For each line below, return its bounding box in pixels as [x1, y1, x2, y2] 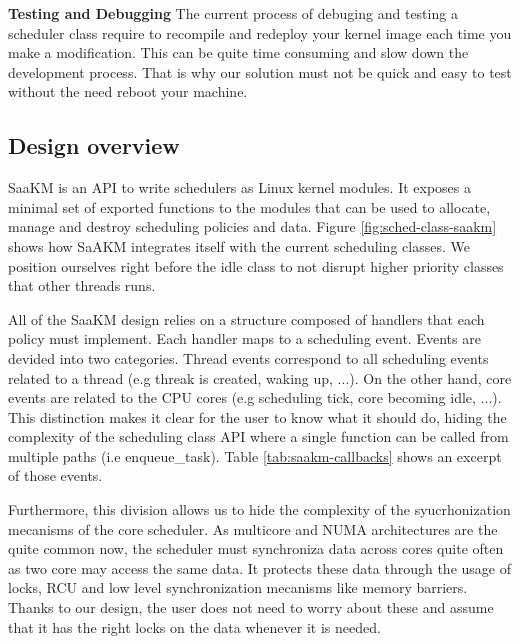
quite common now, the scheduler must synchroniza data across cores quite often [8, 538, 504, 559]
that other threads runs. [8, 275, 156, 296]
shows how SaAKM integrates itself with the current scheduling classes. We [8, 235, 470, 256]
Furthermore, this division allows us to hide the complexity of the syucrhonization [8, 499, 511, 520]
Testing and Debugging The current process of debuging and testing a [8, 3, 458, 23]
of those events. [8, 465, 103, 486]
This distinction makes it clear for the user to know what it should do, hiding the [8, 406, 507, 427]
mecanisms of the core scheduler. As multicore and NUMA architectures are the [8, 518, 498, 539]
